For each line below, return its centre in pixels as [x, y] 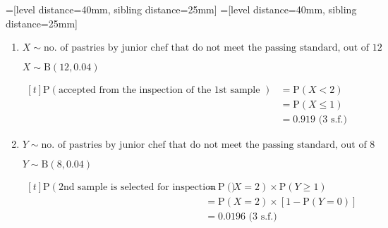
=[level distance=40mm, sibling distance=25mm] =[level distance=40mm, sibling [181, 9]
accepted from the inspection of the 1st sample [159, 90]
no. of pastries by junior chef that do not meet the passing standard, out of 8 [208, 145]
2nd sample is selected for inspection [137, 188]
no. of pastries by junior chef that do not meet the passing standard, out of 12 [213, 48]
